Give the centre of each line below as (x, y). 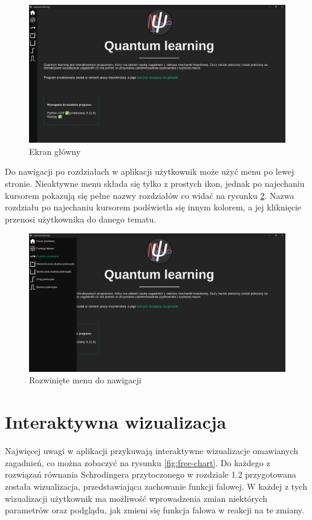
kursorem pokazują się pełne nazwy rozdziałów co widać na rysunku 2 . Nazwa (150, 195)
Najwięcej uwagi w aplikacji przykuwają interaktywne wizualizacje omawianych (152, 451)
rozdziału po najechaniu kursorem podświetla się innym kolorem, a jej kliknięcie (153, 207)
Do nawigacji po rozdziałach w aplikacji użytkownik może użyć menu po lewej (150, 171)
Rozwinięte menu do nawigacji (85, 380)
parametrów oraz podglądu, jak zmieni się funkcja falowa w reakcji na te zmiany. (154, 510)
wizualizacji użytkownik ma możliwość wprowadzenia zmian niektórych (136, 498)
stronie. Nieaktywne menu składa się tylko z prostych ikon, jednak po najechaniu (155, 183)
